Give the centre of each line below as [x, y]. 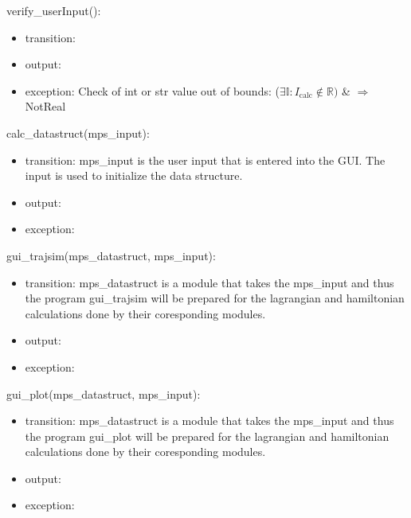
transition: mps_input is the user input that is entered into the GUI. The [205, 160]
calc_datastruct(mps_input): [78, 132]
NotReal [45, 106]
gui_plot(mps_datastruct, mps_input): [104, 393]
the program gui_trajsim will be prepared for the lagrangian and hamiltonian [215, 298]
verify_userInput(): [54, 10]
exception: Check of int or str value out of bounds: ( [152, 90]
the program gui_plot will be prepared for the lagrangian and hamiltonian [207, 436]
